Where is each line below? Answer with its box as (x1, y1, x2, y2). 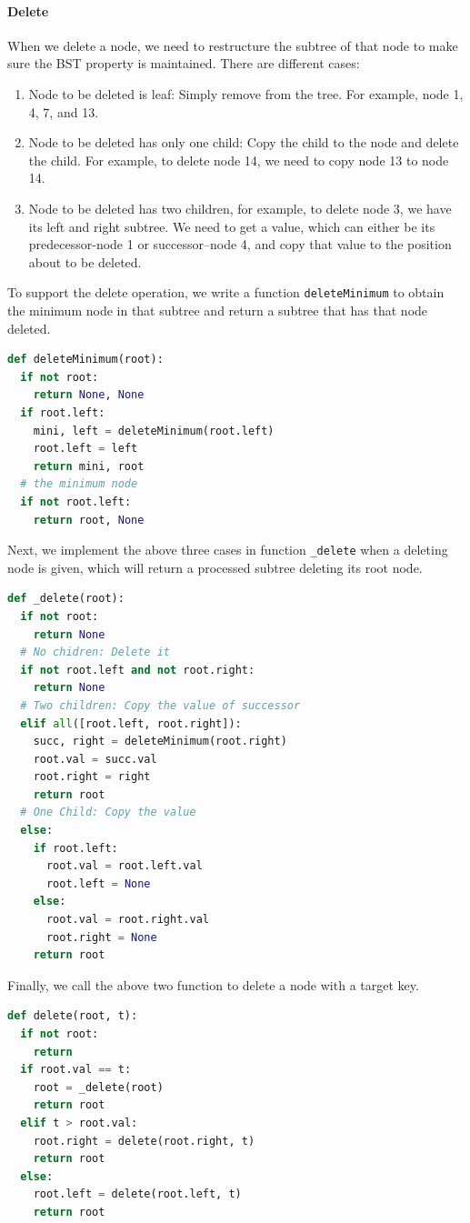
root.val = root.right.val (45, 913, 209, 927)
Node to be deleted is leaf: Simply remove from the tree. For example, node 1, (28, 84, 464, 103)
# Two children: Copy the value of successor (20, 698, 301, 712)
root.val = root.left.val (45, 859, 203, 873)
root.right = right (33, 770, 151, 784)
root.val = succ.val (33, 752, 157, 766)
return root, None (33, 513, 145, 526)
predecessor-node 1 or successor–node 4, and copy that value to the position (28, 235, 452, 254)
